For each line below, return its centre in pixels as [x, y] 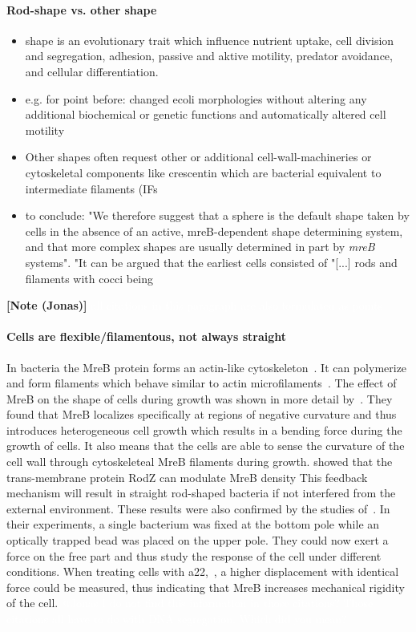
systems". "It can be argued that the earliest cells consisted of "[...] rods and [211, 262]
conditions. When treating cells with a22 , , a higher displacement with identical [203, 571]
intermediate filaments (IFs [91, 188]
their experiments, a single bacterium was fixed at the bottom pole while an [193, 524]
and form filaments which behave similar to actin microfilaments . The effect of [202, 383]
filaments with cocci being [89, 278]
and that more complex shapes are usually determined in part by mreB [200, 247]
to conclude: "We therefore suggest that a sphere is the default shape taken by [217, 215]
